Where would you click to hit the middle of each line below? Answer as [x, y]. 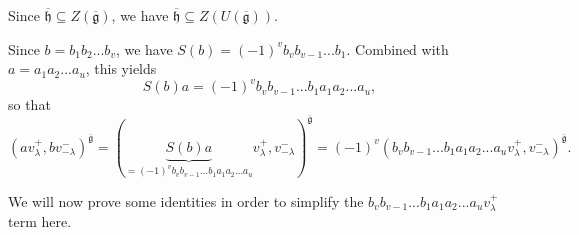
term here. [40, 221]
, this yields [121, 68]
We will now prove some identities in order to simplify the [186, 201]
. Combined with [397, 48]
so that [29, 104]
